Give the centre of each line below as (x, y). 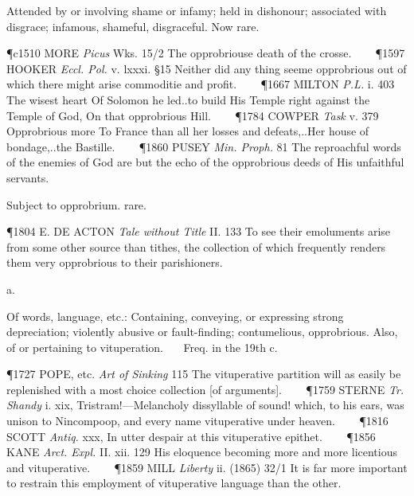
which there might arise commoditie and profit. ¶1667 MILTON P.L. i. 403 (201, 84)
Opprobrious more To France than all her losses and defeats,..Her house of (188, 131)
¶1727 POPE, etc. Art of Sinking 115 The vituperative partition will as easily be (204, 374)
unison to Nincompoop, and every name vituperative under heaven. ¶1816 (197, 421)
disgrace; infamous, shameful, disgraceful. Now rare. (133, 26)
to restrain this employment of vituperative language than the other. (174, 483)
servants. (28, 177)
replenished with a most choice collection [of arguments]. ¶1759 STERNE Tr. (205, 389)
